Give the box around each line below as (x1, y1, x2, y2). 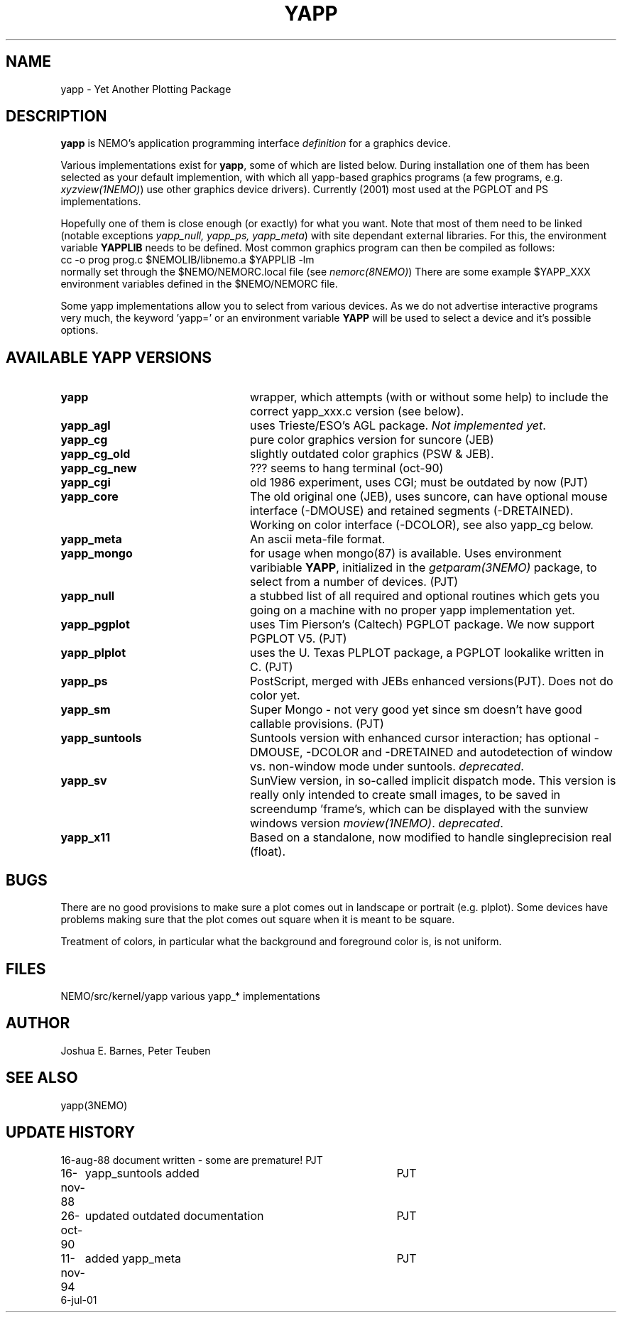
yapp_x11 (60, 830, 111, 845)
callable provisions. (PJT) (249, 717, 384, 731)
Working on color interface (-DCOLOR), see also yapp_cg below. (249, 518, 594, 533)
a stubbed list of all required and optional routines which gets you (249, 589, 600, 604)
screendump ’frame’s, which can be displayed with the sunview (249, 802, 589, 817)
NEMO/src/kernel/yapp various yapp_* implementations (60, 989, 320, 1002)
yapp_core (60, 489, 119, 504)
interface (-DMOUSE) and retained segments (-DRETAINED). (249, 503, 574, 518)
